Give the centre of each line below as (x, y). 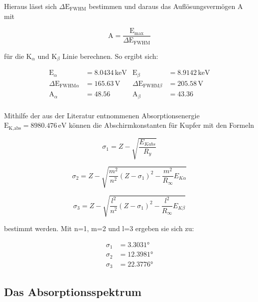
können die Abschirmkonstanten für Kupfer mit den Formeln (162, 125)
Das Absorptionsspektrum (73, 291)
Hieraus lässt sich (31, 6)
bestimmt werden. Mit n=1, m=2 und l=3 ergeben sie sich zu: (99, 228)
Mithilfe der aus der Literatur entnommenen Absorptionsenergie (102, 115)
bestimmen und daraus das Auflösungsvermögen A (166, 6)
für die (14, 56)
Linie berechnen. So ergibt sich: (110, 56)
